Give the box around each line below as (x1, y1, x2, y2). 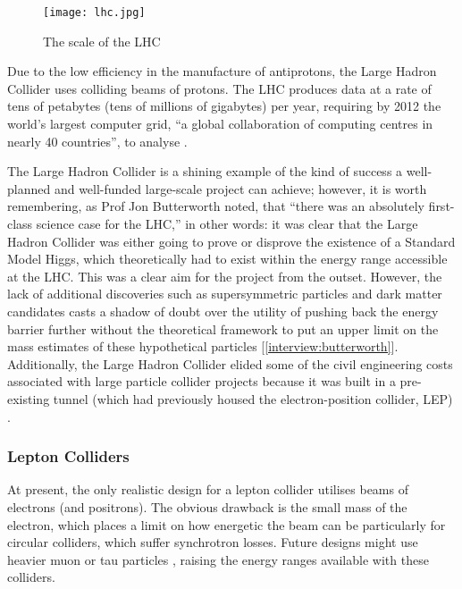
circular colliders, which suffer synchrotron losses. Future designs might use (7, 533, 418, 551)
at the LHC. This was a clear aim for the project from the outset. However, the (7, 266, 442, 285)
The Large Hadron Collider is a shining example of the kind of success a (7, 162, 403, 181)
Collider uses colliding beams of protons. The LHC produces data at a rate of (7, 79, 432, 97)
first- (428, 197, 455, 215)
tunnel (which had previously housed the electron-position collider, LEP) (53, 389, 453, 408)
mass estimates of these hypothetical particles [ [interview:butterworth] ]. (7, 337, 399, 356)
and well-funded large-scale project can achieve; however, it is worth (54, 179, 427, 198)
